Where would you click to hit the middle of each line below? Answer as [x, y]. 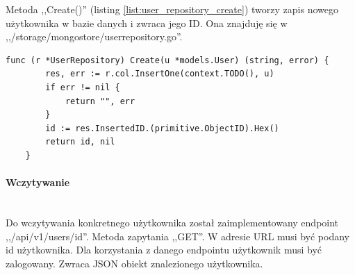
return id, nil [80, 142]
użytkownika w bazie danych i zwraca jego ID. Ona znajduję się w [147, 23]
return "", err [100, 101]
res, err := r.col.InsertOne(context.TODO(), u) [160, 74]
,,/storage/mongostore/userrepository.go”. [94, 36]
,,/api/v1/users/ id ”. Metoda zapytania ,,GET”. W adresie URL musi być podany [177, 236]
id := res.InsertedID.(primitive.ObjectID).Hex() [162, 128]
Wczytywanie [38, 182]
